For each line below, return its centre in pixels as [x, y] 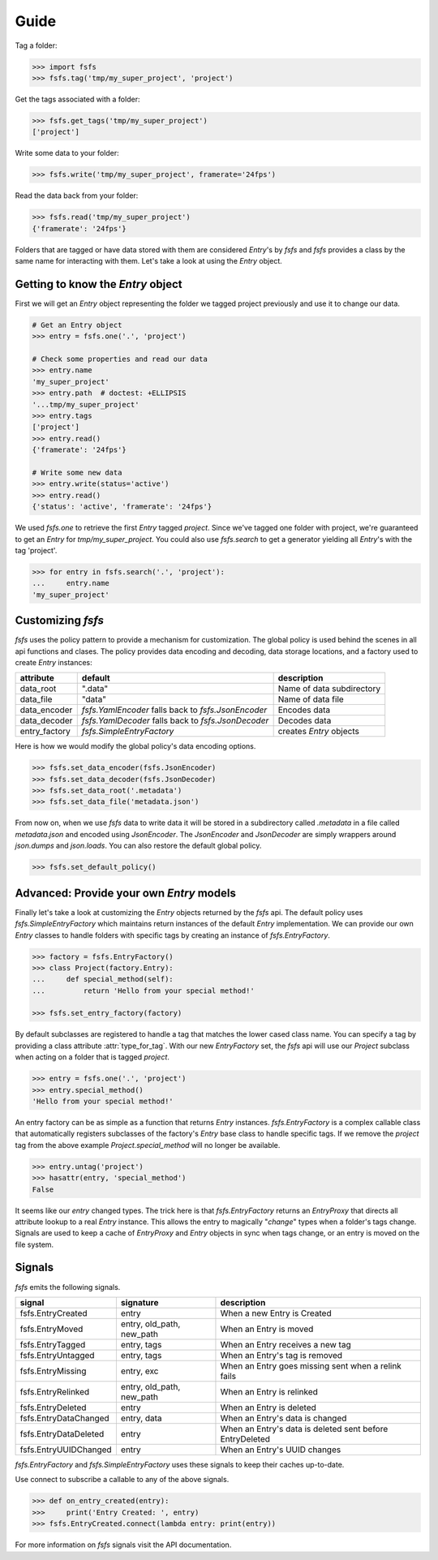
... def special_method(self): [103, 979]
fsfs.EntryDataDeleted [62, 1433]
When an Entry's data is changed [283, 1418]
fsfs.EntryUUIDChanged [66, 1450]
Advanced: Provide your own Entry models [126, 893]
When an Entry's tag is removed [281, 1355]
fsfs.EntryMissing [53, 1371]
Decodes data [305, 720]
